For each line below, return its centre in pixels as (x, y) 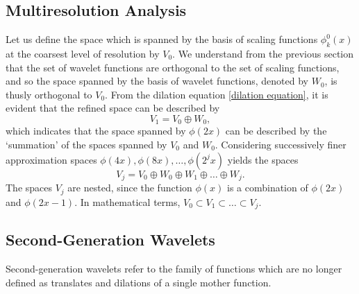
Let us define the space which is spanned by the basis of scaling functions (162, 39)
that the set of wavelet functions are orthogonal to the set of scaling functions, (173, 67)
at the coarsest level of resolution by (83, 53)
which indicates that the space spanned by (96, 131)
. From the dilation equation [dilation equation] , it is (217, 94)
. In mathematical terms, (127, 201)
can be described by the (276, 131)
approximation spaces (51, 159)
